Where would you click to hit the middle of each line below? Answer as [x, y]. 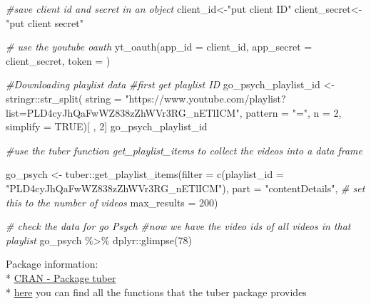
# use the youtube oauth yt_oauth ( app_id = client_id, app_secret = [159, 47]
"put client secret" [45, 22]
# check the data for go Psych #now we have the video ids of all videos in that [178, 226]
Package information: [52, 264]
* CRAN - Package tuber [61, 277]
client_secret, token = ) [58, 60]
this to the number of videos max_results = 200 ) [112, 202]
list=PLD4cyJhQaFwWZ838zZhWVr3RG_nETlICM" [123, 112]
